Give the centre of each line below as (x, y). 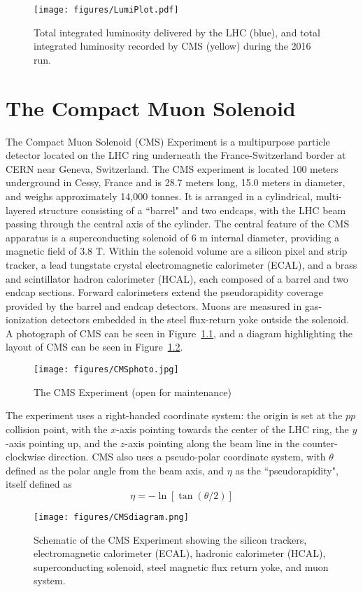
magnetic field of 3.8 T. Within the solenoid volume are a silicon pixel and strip (177, 251)
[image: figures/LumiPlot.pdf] (106, 10)
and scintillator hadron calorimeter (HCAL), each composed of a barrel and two (177, 278)
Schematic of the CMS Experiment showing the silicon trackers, (170, 539)
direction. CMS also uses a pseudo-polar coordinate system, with (187, 457)
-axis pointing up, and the (62, 443)
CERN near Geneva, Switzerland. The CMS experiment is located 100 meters (172, 168)
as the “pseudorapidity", (287, 470)
